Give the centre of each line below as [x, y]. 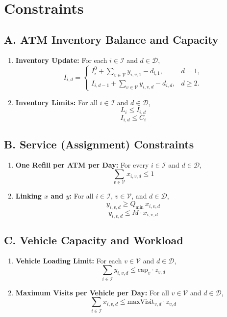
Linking [28, 196]
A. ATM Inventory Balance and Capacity [111, 39]
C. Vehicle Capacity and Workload [94, 240]
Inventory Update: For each [61, 60]
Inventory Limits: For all [56, 102]
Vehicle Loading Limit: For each [69, 260]
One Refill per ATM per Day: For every [82, 164]
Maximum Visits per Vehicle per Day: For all [92, 292]
